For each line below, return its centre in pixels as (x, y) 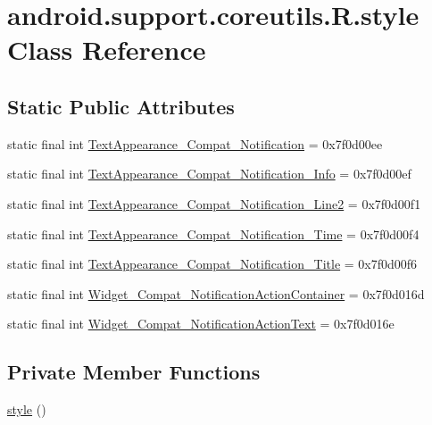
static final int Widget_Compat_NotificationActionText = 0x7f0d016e (201, 324)
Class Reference (107, 50)
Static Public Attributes (121, 106)
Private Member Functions (134, 372)
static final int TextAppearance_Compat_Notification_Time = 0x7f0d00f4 (213, 233)
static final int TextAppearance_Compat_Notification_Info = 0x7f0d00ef (209, 174)
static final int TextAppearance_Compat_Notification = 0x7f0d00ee (195, 143)
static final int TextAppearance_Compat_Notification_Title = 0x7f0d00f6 (212, 264)
